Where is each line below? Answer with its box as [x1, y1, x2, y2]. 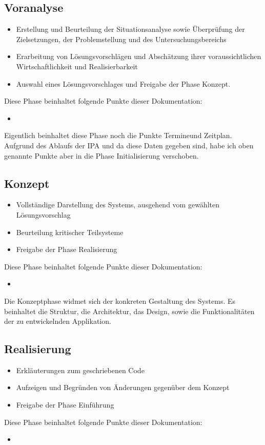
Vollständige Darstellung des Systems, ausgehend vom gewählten [16, 199, 219, 210]
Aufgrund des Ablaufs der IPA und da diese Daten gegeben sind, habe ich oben [4, 140, 254, 150]
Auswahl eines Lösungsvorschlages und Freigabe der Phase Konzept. [16, 78, 231, 89]
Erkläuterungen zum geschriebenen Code [16, 364, 145, 375]
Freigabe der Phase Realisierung [16, 244, 117, 255]
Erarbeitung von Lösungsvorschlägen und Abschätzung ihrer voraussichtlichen [16, 51, 261, 62]
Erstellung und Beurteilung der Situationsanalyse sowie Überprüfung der [16, 24, 245, 34]
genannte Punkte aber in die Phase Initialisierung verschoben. [4, 150, 199, 161]
